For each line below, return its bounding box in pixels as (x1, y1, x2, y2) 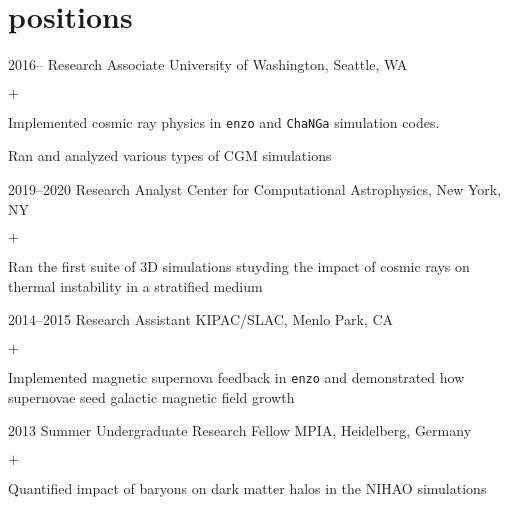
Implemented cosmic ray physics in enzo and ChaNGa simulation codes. (8, 111, 440, 132)
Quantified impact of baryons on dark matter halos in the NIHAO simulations (8, 477, 487, 498)
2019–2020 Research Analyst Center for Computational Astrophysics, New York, (8, 178, 502, 199)
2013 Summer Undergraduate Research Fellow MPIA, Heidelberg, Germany (8, 420, 472, 441)
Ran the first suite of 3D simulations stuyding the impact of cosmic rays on (8, 256, 470, 277)
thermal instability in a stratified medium (8, 275, 263, 296)
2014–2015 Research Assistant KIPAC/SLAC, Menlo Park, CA (8, 309, 393, 330)
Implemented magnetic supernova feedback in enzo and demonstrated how (8, 366, 465, 387)
